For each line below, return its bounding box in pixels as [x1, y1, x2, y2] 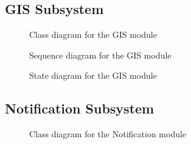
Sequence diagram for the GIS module [29, 48, 172, 61]
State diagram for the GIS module [29, 69, 157, 82]
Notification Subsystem [5, 99, 155, 118]
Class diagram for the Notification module [29, 128, 187, 140]
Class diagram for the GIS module [29, 28, 157, 41]
